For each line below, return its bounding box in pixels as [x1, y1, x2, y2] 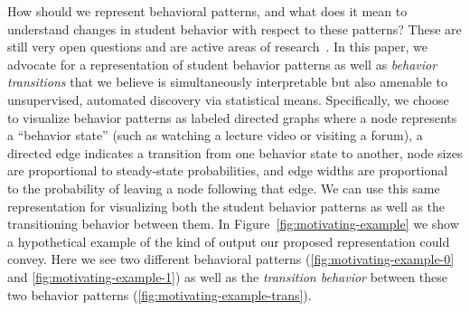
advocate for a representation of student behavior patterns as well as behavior [7, 54, 437, 73]
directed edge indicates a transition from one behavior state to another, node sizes [7, 143, 463, 162]
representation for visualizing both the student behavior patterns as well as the [7, 196, 446, 215]
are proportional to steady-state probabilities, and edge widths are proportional [7, 161, 448, 180]
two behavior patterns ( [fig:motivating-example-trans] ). [7, 285, 312, 304]
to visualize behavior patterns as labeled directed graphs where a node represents [7, 108, 457, 127]
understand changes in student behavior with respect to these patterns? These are [7, 19, 462, 38]
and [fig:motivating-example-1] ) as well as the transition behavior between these [7, 267, 447, 286]
